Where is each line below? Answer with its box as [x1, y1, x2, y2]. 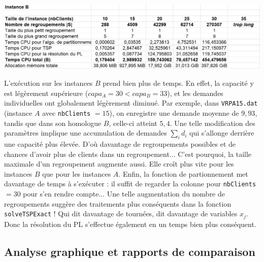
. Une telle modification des [170, 117, 255, 128]
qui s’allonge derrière [189, 127, 254, 138]
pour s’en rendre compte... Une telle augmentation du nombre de [23, 188, 225, 199]
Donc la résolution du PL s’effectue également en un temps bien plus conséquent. [4, 218, 256, 229]
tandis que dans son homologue [4, 117, 102, 128]
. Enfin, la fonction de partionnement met [118, 168, 248, 179]
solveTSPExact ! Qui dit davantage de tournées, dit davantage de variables [4, 208, 238, 219]
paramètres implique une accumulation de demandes [4, 127, 167, 138]
